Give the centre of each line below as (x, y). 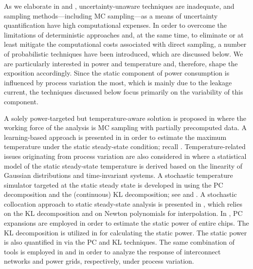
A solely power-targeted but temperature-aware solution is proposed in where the (125, 118)
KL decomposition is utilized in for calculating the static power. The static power (126, 232)
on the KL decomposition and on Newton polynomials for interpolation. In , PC (123, 213)
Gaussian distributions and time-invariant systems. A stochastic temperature (118, 175)
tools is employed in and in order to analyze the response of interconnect (112, 251)
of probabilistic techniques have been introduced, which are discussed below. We (124, 53)
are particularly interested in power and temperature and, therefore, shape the (121, 63)
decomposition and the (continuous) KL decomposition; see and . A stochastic (120, 194)
